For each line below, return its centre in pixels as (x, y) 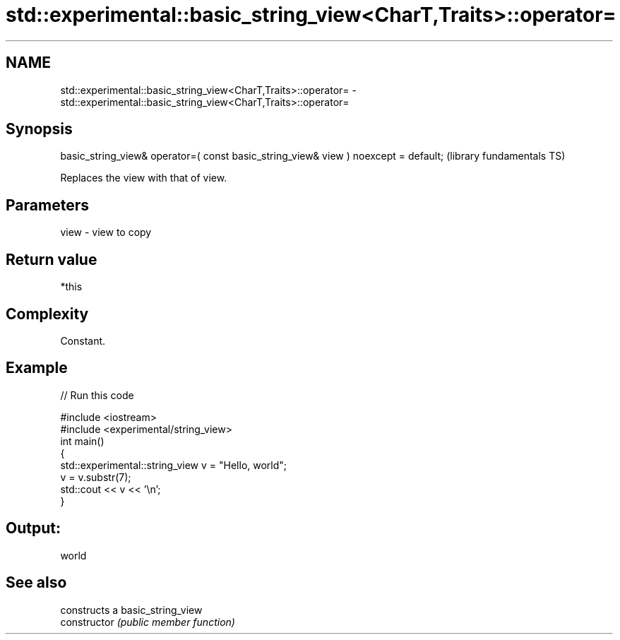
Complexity (47, 314)
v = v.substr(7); (96, 477)
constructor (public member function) (148, 622)
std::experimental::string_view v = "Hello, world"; (174, 465)
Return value (52, 259)
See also (36, 583)
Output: (33, 528)
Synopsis (39, 129)
